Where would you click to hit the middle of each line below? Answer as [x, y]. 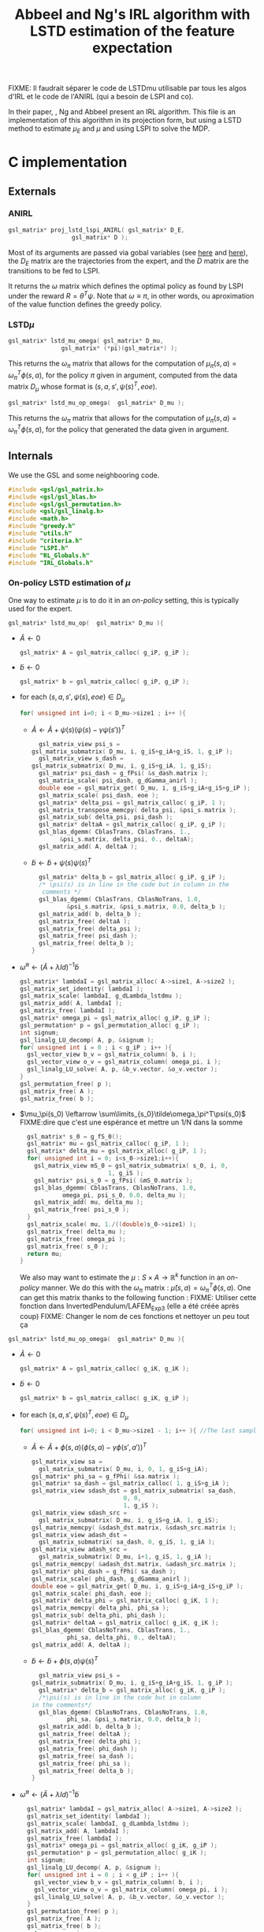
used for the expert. [40, 608]
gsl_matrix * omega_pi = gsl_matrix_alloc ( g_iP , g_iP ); [115, 1018]
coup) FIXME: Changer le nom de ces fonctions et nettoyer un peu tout [134, 1317]
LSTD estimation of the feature [132, 31]
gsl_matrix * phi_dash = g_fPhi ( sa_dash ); [104, 1571]
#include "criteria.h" [45, 541]
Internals [31, 456]
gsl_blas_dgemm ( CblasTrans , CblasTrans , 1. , [114, 832]
